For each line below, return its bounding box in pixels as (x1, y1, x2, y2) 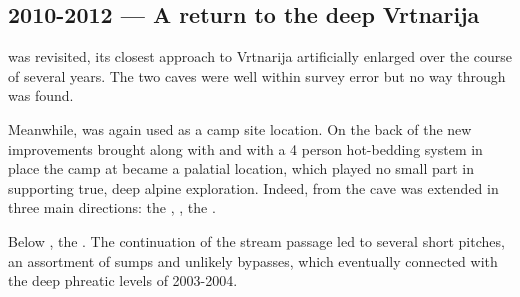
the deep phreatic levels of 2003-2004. (8, 270, 238, 291)
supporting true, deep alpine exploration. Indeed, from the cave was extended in (8, 177, 499, 198)
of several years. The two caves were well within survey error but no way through (8, 65, 506, 86)
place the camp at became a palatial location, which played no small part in (8, 158, 474, 179)
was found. (8, 85, 74, 106)
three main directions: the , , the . (8, 197, 216, 218)
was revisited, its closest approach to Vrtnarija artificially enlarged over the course (8, 46, 512, 67)
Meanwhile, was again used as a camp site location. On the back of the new (8, 118, 472, 139)
